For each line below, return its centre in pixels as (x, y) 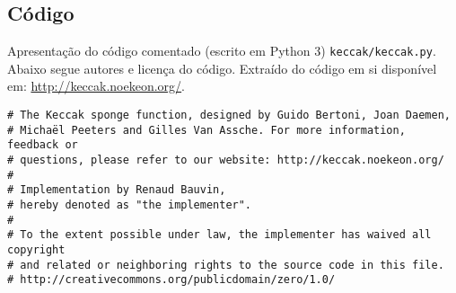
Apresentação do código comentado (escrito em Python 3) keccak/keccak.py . (222, 51)
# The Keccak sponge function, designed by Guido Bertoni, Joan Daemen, (229, 115)
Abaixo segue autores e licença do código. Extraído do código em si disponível (222, 68)
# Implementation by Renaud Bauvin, (117, 190)
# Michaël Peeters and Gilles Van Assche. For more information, (206, 130)
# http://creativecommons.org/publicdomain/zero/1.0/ (171, 280)
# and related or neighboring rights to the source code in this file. (226, 265)
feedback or (43, 145)
